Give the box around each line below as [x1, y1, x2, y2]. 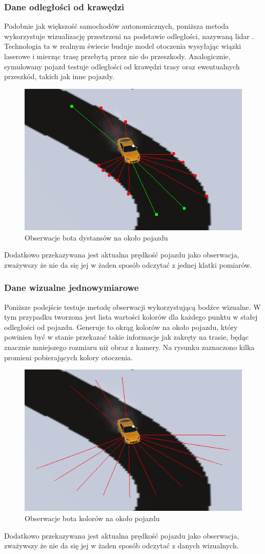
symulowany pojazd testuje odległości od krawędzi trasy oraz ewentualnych [4, 61, 240, 71]
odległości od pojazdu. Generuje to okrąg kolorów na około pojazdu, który [4, 321, 238, 332]
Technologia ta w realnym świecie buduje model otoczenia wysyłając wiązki [4, 41, 241, 51]
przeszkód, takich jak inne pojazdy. [4, 71, 114, 82]
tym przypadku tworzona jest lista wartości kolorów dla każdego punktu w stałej [4, 311, 258, 322]
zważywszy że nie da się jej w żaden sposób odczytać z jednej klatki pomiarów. [4, 259, 252, 270]
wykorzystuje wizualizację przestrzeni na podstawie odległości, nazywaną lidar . [4, 30, 254, 41]
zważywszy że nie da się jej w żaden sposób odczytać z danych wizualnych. [4, 540, 239, 551]
